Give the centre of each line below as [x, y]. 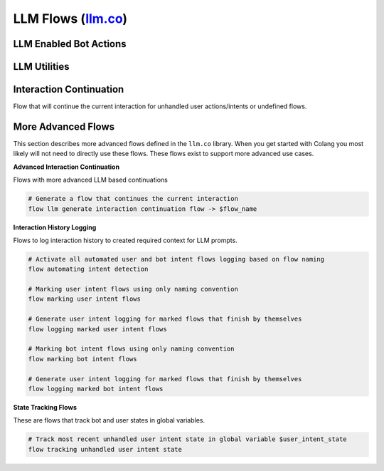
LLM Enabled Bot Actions [70, 44]
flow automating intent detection [88, 269]
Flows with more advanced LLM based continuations [91, 180]
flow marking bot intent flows [83, 359]
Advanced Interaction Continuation [66, 167]
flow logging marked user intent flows [97, 329]
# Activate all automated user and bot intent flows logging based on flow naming [176, 259]
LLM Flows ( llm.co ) [70, 19]
